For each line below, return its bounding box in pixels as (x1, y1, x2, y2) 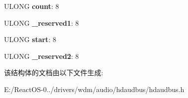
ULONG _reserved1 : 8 (4, 17, 79, 28)
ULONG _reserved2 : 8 (4, 50, 79, 61)
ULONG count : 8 (4, 1, 59, 11)
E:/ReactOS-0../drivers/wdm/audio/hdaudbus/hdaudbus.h (4, 84, 185, 94)
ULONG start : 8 (4, 34, 57, 45)
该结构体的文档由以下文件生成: (4, 67, 103, 78)
